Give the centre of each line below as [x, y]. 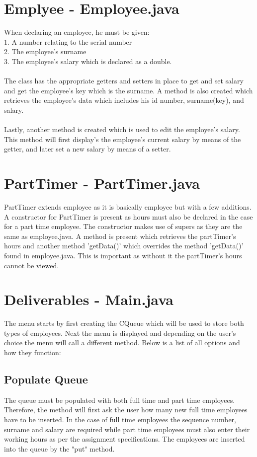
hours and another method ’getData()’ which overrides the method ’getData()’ [124, 246]
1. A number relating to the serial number [68, 41]
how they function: [33, 352]
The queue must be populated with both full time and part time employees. [120, 400]
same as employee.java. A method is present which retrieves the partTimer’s [120, 236]
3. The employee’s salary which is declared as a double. [88, 61]
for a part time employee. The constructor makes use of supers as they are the [123, 226]
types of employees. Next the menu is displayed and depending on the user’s [120, 333]
